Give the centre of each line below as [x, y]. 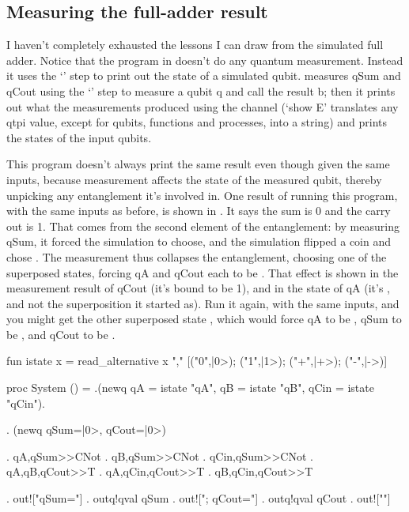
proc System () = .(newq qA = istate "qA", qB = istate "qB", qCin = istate [190, 388]
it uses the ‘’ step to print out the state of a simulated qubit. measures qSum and [204, 75]
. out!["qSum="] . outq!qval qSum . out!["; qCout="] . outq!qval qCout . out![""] [199, 498]
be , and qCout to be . [61, 334]
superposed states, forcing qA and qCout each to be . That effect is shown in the [203, 272]
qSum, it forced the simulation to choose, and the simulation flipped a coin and [199, 241]
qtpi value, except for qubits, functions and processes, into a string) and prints [197, 122]
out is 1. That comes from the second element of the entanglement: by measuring [203, 226]
